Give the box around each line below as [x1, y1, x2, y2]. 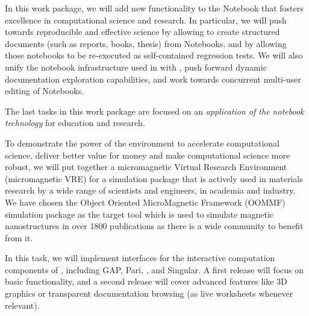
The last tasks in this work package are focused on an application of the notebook [5, 104, 304, 117]
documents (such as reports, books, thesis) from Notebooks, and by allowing [5, 37, 287, 49]
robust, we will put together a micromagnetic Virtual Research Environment [5, 160, 287, 173]
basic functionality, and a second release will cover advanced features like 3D [5, 275, 287, 288]
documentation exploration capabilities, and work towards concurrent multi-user [5, 72, 301, 85]
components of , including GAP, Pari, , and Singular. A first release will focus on [5, 263, 304, 276]
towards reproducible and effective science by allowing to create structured [5, 25, 280, 38]
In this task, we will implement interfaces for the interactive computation [5, 251, 275, 264]
